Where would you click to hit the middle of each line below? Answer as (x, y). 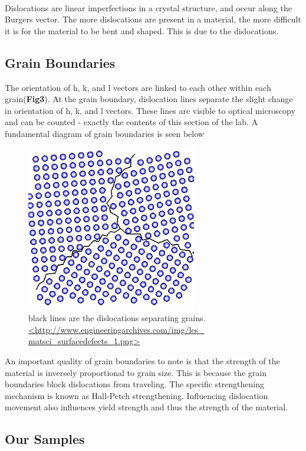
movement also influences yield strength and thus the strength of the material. (146, 407)
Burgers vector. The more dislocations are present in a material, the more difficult (153, 19)
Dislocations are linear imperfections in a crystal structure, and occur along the (148, 7)
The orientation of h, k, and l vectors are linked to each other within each (138, 87)
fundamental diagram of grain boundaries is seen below (104, 133)
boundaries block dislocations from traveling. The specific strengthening (135, 384)
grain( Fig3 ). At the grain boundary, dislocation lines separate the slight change (149, 99)
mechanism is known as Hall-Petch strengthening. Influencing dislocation (136, 395)
